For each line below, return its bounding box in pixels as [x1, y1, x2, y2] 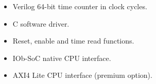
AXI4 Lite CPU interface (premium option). [12, 70, 152, 80]
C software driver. [12, 18, 70, 29]
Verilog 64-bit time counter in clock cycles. [12, 1, 147, 11]
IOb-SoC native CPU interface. [12, 52, 111, 63]
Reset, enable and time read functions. [12, 35, 134, 46]
